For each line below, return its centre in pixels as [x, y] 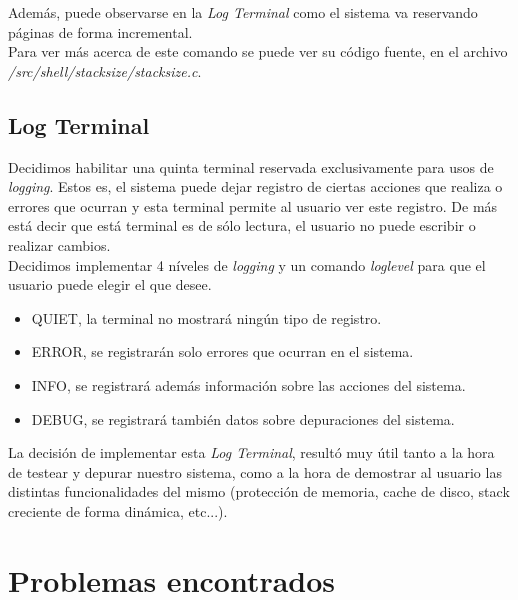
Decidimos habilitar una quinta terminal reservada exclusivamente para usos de [251, 166]
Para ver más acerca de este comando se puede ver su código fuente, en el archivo [258, 51]
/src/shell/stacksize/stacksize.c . [105, 70]
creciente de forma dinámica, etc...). [118, 510]
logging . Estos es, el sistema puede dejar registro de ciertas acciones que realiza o [255, 186]
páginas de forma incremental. [100, 31]
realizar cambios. [59, 244]
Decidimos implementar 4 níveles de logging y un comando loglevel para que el [247, 264]
